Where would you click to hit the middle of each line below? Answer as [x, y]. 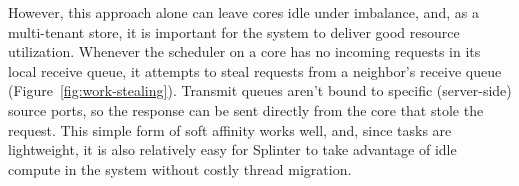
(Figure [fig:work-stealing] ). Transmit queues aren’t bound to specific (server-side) [260, 90]
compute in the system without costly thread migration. [180, 168]
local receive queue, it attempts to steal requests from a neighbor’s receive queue [255, 70]
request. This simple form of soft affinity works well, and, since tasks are [230, 129]
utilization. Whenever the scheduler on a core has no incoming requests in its [244, 51]
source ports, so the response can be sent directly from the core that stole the [246, 109]
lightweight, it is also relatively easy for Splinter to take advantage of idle [232, 149]
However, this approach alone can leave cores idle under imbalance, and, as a [243, 12]
